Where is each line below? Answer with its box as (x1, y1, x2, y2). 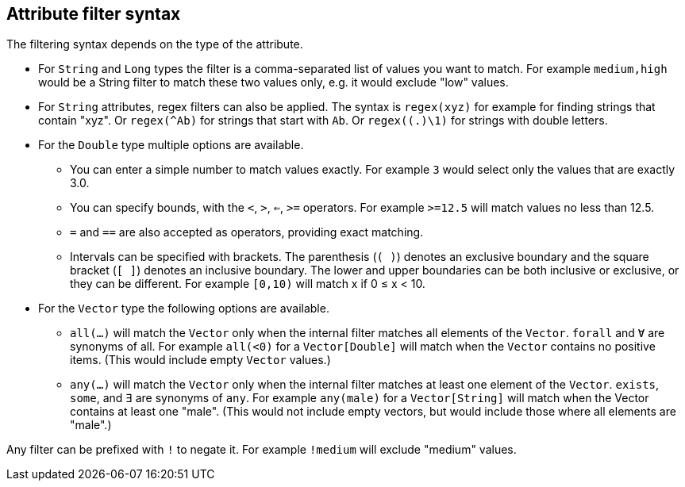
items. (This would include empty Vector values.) (70, 353, 331, 367)
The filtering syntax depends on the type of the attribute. (6, 37, 303, 52)
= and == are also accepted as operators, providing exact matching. (70, 225, 424, 240)
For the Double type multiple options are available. (38, 138, 304, 152)
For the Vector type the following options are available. (38, 301, 329, 316)
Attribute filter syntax (6, 4, 181, 24)
